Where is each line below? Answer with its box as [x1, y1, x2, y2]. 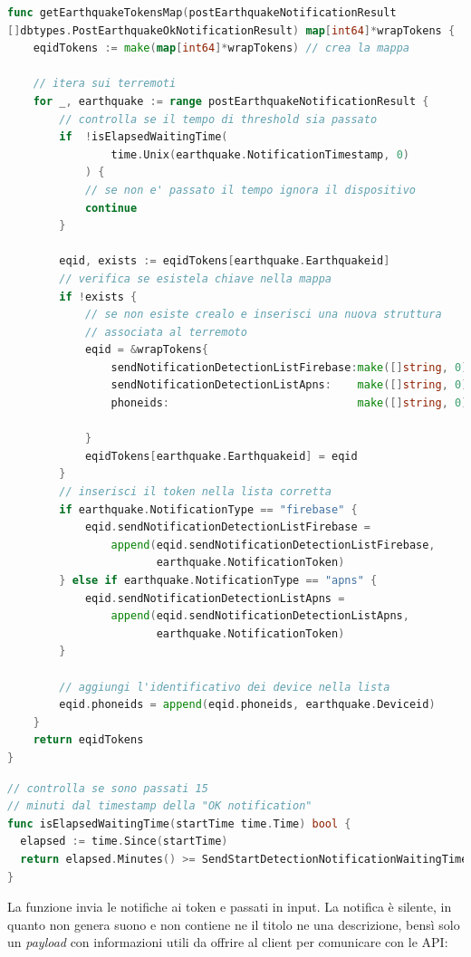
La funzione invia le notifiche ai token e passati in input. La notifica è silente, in [7, 897, 452, 916]
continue [84, 201, 138, 215]
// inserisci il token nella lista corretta [59, 485, 332, 499]
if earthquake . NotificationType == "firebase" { [59, 502, 358, 516]
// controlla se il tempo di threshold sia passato [59, 112, 378, 126]
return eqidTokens [33, 733, 144, 747]
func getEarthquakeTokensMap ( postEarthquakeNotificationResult [7, 6, 397, 19]
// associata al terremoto [84, 325, 247, 339]
